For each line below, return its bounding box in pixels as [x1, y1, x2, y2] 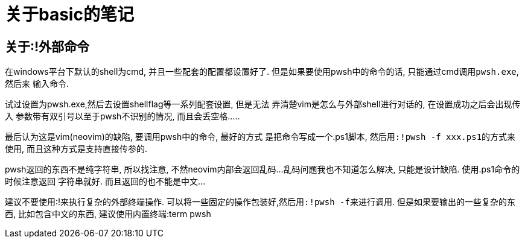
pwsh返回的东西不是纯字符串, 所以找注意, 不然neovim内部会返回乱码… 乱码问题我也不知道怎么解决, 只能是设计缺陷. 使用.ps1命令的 [5, 164, 520, 175]
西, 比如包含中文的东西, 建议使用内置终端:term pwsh [5, 209, 211, 219]
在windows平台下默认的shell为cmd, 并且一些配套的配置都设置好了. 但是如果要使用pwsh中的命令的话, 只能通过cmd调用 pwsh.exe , [5, 66, 519, 77]
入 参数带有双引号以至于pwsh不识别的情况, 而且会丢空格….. [5, 111, 240, 122]
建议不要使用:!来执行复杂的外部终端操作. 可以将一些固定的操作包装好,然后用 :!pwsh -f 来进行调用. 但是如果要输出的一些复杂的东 [5, 197, 515, 207]
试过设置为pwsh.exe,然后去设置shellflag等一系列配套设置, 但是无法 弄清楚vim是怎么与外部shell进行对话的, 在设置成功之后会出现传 [5, 99, 521, 110]
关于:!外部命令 [5, 39, 90, 54]
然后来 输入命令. [5, 78, 69, 89]
